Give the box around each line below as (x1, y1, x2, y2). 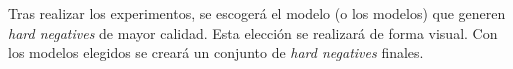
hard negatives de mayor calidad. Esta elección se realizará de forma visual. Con (8, 22, 498, 43)
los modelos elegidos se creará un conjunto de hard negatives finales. (8, 42, 424, 63)
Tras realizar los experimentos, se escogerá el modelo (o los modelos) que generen (8, 3, 506, 23)
